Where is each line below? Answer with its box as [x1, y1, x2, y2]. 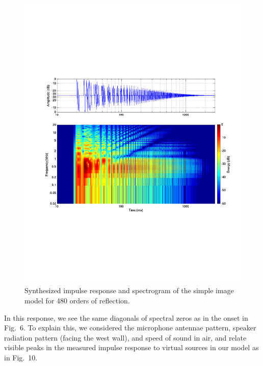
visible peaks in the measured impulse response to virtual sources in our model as [4, 342, 259, 353]
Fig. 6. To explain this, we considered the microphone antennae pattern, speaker [4, 322, 256, 333]
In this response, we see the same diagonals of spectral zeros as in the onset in [4, 312, 248, 323]
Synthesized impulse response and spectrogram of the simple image [24, 285, 234, 296]
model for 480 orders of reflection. [24, 295, 130, 306]
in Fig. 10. [4, 352, 38, 363]
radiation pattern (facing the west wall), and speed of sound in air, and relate [4, 332, 247, 343]
